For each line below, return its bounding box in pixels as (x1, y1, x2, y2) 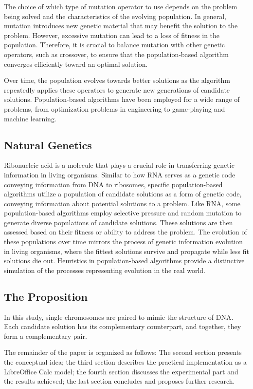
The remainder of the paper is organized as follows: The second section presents (4, 347, 242, 357)
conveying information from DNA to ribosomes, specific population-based (4, 179, 223, 189)
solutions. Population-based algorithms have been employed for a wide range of (4, 94, 240, 104)
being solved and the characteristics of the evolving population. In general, (4, 11, 226, 21)
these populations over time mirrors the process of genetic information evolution (4, 236, 243, 247)
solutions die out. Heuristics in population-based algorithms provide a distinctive (4, 255, 245, 266)
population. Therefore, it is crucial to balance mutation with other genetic (4, 39, 225, 50)
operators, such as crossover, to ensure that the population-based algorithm (4, 49, 229, 59)
